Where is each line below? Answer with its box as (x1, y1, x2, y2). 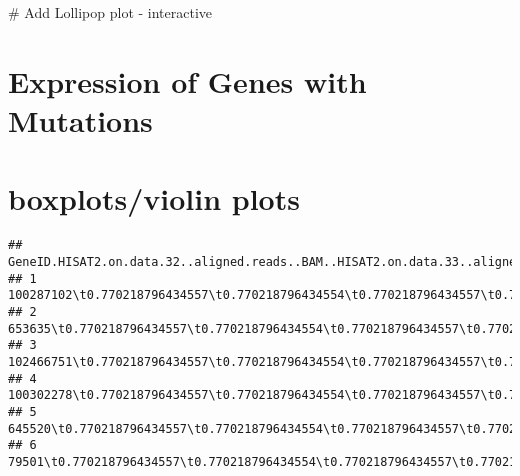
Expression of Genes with (8, 60, 367, 101)
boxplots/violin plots (8, 178, 300, 219)
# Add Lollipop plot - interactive (8, 2, 213, 22)
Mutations (8, 99, 153, 140)
